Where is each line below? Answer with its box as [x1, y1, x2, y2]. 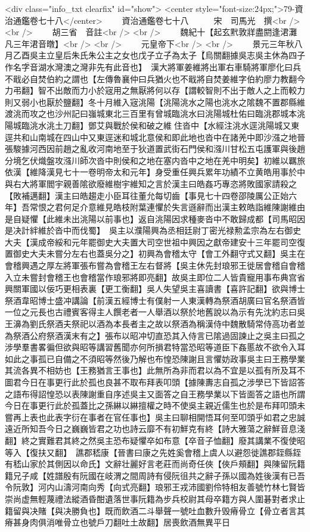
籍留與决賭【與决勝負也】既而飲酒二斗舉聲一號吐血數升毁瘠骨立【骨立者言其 [5, 504, 305, 517]
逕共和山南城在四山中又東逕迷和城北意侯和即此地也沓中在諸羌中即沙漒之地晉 [5, 130, 305, 143]
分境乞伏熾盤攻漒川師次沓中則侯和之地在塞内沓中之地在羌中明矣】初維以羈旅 [5, 154, 305, 166]
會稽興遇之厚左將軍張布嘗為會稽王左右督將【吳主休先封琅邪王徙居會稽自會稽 [5, 259, 305, 272]
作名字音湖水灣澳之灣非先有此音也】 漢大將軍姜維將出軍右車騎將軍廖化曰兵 [5, 60, 301, 73]
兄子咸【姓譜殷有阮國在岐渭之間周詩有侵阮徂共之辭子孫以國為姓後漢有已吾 [13, 469, 305, 481]
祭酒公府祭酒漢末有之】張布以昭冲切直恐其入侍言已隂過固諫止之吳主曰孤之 [13, 329, 305, 341]
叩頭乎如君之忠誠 [238, 410, 305, 423]
